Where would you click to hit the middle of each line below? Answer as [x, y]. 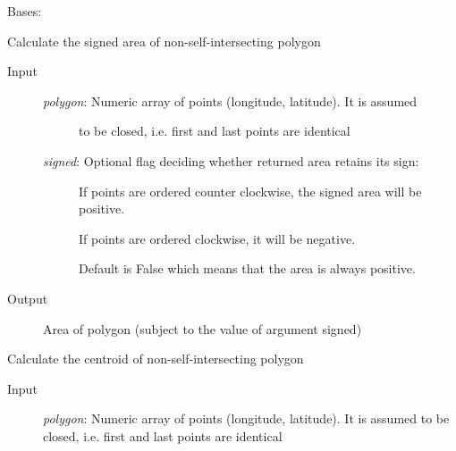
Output [28, 298]
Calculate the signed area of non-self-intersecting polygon [164, 41]
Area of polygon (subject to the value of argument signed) [203, 328]
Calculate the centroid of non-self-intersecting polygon [156, 359]
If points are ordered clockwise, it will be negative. [217, 238]
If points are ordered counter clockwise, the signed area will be [250, 191]
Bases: [25, 11]
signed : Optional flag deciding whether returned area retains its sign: [231, 160]
